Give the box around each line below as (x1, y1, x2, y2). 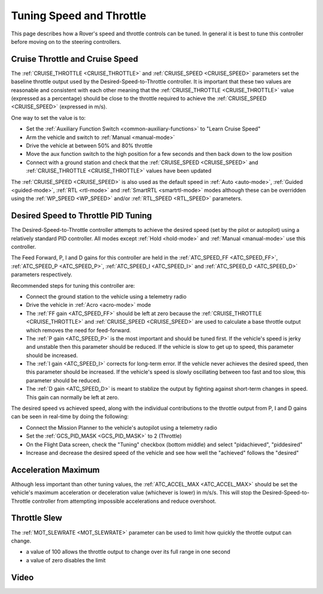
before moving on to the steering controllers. (11, 38, 121, 45)
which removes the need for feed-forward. (26, 327, 132, 334)
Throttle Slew (11, 513, 62, 523)
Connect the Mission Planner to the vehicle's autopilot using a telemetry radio (26, 424, 218, 431)
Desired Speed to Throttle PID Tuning (11, 210, 153, 221)
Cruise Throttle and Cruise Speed (11, 54, 139, 64)
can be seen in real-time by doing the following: (11, 413, 129, 420)
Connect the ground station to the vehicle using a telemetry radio (26, 293, 187, 300)
